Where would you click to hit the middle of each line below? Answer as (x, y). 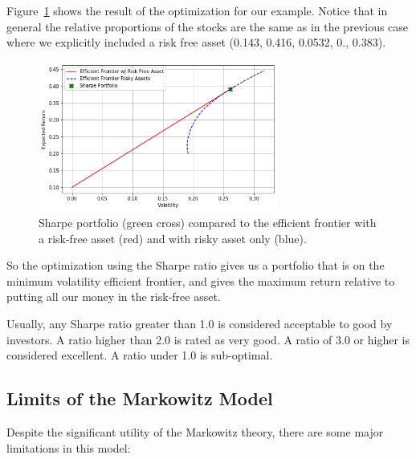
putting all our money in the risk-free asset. (114, 297)
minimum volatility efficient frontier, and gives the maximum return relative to (201, 280)
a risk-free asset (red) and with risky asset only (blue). (173, 238)
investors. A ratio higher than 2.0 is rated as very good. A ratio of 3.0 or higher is (208, 339)
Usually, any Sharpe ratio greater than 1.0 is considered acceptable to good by (200, 324)
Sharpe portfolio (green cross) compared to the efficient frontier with (208, 223)
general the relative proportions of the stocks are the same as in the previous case (208, 26)
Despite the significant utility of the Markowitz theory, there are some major (195, 432)
